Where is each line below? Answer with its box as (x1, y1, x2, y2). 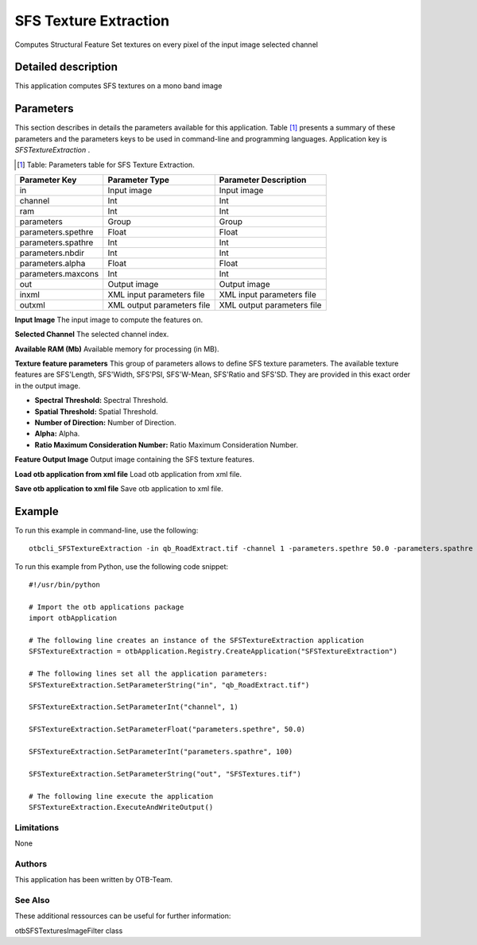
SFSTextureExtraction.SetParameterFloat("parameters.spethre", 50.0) (29, 725, 306, 734)
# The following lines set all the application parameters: (29, 669, 268, 679)
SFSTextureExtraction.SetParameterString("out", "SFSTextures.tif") (29, 769, 301, 778)
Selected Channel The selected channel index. (14, 330, 169, 339)
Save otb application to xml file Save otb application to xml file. (14, 484, 223, 493)
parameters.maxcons (19, 268, 99, 279)
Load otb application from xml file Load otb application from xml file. (14, 469, 242, 478)
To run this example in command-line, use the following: (14, 525, 199, 535)
